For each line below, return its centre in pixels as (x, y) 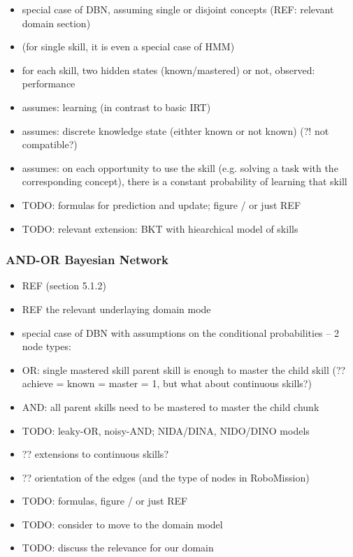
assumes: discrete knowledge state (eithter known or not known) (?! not (175, 130)
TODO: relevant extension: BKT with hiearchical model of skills (160, 228)
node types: (46, 346)
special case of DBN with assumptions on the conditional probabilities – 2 (180, 332)
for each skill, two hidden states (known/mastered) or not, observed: (168, 70)
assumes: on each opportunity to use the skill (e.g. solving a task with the (180, 167)
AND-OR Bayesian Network (87, 260)
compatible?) (50, 144)
